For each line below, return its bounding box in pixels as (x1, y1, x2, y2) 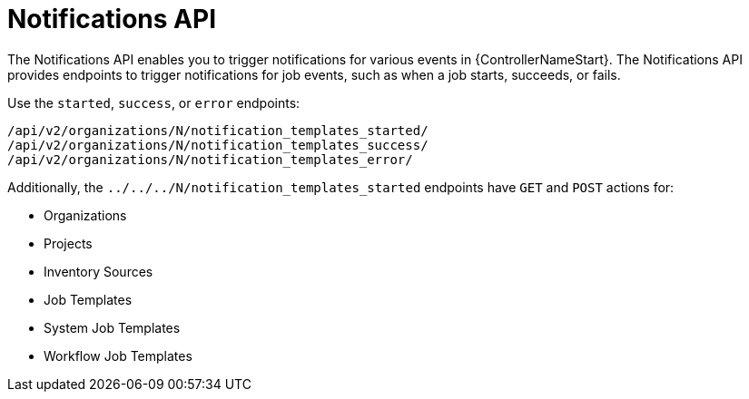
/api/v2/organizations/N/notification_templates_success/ (7, 137, 429, 152)
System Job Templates (44, 319, 181, 336)
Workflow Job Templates (44, 347, 192, 364)
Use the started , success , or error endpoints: (7, 94, 301, 111)
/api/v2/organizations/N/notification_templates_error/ (7, 151, 413, 167)
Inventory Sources (44, 263, 153, 279)
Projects (44, 235, 93, 251)
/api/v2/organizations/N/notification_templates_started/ (7, 122, 429, 138)
